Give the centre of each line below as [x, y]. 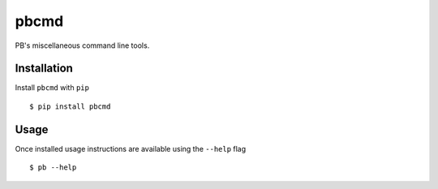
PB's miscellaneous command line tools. [82, 45]
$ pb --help [53, 168]
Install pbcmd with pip [52, 88]
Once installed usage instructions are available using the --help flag [131, 148]
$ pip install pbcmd [70, 106]
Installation [44, 69]
